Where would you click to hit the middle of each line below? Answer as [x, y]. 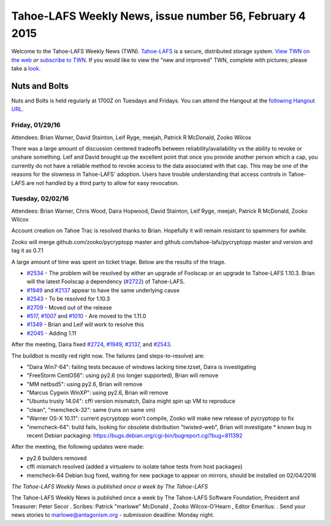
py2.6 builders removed [57, 458]
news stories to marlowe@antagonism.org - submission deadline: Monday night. [113, 515]
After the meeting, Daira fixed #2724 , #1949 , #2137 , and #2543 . [92, 345]
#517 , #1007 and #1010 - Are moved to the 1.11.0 [86, 316]
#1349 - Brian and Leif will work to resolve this [85, 324]
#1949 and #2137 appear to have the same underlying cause [103, 290]
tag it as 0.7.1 [28, 251]
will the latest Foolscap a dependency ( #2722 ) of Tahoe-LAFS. [106, 281]
